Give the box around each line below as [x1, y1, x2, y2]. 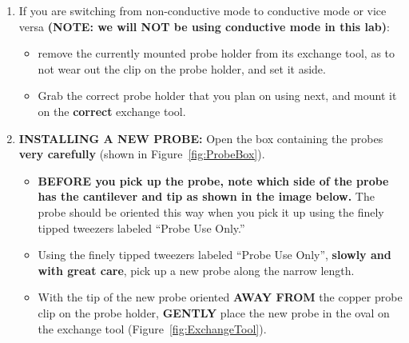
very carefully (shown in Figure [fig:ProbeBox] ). [18, 146, 265, 162]
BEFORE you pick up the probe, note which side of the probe [38, 172, 389, 189]
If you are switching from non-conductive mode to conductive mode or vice [18, 2, 387, 18]
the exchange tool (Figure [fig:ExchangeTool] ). [38, 320, 267, 337]
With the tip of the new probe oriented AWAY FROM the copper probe [38, 289, 403, 305]
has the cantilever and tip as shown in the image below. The [38, 188, 375, 205]
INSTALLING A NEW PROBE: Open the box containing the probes [18, 130, 383, 146]
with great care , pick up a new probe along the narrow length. [38, 261, 355, 278]
